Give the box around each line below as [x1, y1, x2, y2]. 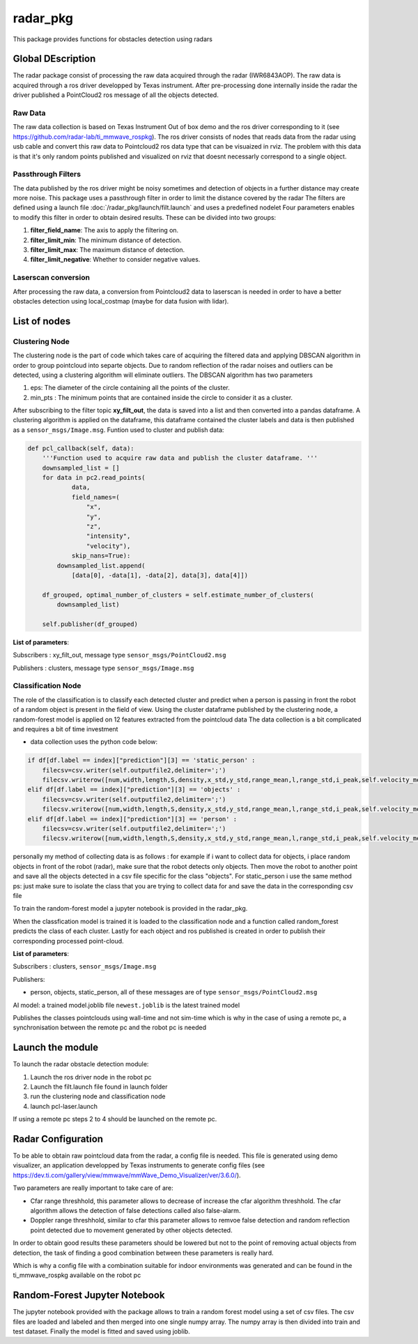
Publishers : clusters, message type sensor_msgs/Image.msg [13, 664, 194, 672]
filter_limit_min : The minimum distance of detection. [30, 236, 182, 244]
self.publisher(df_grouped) [42, 620, 139, 628]
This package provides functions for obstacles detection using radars [13, 35, 212, 43]
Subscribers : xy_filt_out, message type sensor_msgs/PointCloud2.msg [13, 651, 226, 659]
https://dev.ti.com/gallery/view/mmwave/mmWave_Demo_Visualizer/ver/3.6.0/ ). [13, 1171, 241, 1179]
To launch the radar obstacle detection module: [13, 1060, 149, 1068]
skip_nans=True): [71, 552, 131, 560]
